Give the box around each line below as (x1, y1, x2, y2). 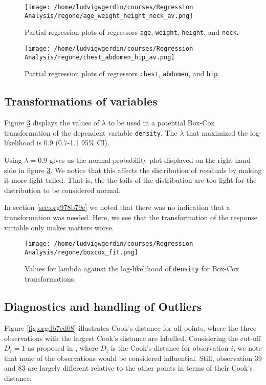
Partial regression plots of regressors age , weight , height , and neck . (25, 27, 239, 37)
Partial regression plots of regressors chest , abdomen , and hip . (25, 68, 220, 79)
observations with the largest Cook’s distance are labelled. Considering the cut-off (4, 332, 261, 343)
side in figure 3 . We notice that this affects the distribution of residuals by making (4, 164, 262, 175)
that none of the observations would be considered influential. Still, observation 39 (4, 352, 262, 363)
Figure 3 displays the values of (4, 117, 99, 128)
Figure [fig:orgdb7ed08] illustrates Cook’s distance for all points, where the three (4, 322, 257, 333)
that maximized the (186, 127, 248, 138)
